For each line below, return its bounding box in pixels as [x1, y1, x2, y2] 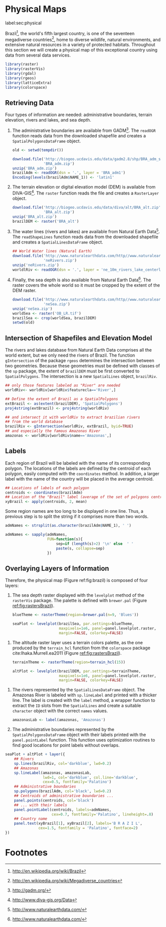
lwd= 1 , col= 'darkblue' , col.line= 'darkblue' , [42, 775, 138, 780]
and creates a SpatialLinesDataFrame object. [12, 239, 103, 245]
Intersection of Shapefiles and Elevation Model [5, 334, 152, 342]
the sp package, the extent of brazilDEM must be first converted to [5, 368, 140, 374]
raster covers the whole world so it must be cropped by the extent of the [12, 282, 160, 288]
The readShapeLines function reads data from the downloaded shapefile [12, 234, 159, 240]
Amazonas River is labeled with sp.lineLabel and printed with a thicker [12, 692, 157, 698]
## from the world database [5, 419, 63, 425]
